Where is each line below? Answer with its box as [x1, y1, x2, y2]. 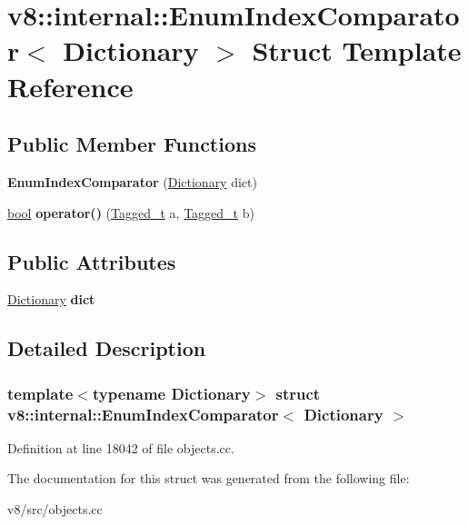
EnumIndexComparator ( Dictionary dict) [7, 172, 257, 191]
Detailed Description [7, 334, 206, 362]
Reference [7, 67, 134, 104]
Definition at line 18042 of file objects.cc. [7, 438, 234, 457]
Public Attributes [7, 247, 176, 275]
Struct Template [252, 32, 462, 69]
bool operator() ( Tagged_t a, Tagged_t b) [7, 203, 254, 222]
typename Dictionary [92, 381, 251, 404]
